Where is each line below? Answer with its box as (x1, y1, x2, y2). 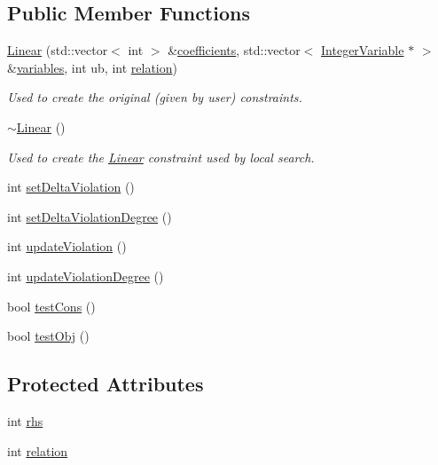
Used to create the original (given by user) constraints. (7, 88, 302, 106)
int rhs (7, 411, 43, 430)
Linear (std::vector (7, 41, 108, 59)
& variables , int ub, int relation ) (7, 58, 177, 76)
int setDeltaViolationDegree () (7, 207, 172, 225)
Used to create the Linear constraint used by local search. (7, 147, 315, 166)
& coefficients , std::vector (168, 41, 301, 59)
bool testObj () (7, 327, 90, 345)
